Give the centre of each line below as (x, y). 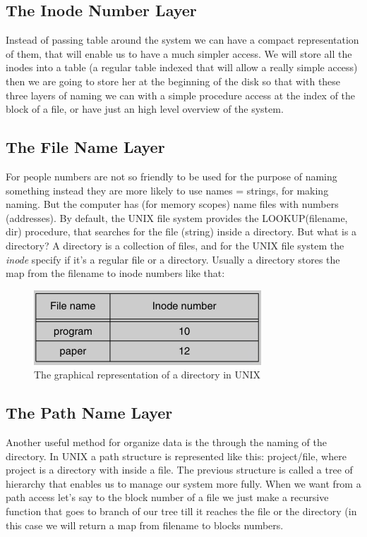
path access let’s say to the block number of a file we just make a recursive (167, 497)
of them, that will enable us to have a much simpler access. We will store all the (179, 53)
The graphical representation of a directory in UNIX (148, 375)
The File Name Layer (85, 147)
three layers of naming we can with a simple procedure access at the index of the (181, 95)
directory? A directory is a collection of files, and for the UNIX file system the (175, 245)
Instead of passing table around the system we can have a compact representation (182, 40)
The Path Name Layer (89, 413)
